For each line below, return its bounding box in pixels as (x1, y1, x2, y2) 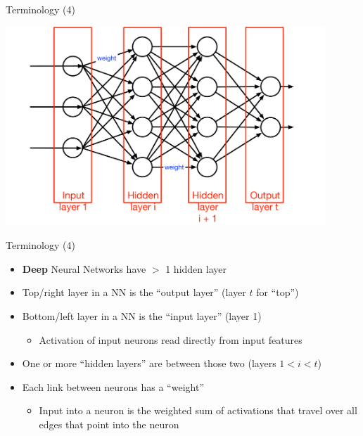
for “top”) (256, 285, 299, 300)
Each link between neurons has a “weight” (22, 379, 204, 394)
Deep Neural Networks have (22, 261, 146, 276)
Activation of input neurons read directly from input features (39, 332, 302, 347)
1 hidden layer (165, 261, 227, 276)
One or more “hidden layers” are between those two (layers (22, 356, 276, 371)
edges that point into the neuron (39, 416, 179, 431)
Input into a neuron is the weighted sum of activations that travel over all (39, 403, 357, 418)
